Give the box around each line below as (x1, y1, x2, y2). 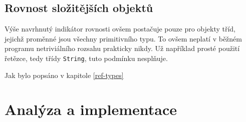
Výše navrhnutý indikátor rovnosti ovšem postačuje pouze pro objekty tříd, (5, 23, 235, 34)
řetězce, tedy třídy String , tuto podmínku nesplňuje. (5, 52, 168, 63)
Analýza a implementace (5, 99, 177, 119)
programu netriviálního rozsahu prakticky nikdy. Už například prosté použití (5, 43, 240, 53)
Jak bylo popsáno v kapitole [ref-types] (5, 69, 124, 80)
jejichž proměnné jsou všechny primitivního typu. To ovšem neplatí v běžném (5, 33, 242, 43)
